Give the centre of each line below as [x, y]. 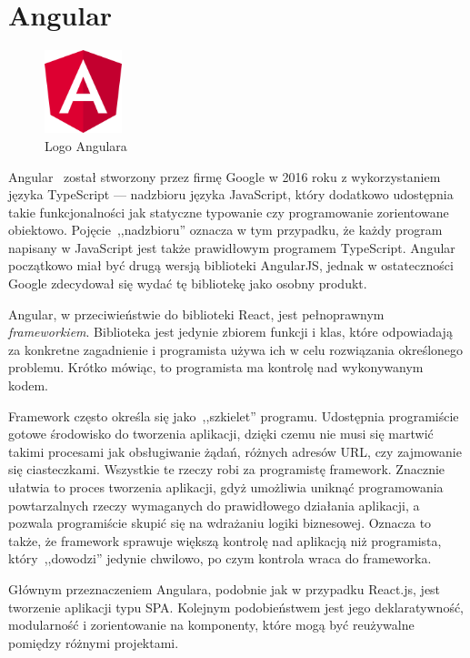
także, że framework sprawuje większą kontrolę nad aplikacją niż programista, [225, 540]
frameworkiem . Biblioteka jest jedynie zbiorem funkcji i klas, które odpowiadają [230, 332]
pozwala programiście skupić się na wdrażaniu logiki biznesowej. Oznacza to [220, 523]
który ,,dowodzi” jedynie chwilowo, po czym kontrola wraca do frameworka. [220, 558]
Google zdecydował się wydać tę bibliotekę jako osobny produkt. [188, 283]
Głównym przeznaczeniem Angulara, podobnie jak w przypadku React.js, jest [225, 588]
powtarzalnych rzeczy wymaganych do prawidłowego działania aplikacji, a [214, 505]
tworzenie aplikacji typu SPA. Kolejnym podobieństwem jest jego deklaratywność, [236, 607]
